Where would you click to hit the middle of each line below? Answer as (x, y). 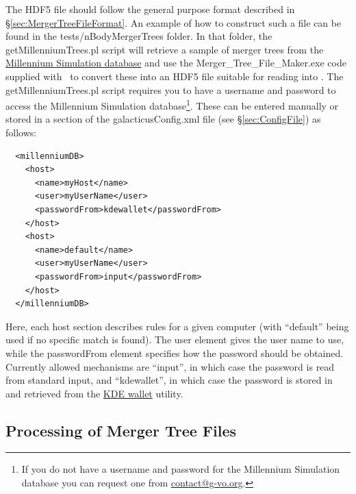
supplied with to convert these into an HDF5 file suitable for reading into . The (175, 76)
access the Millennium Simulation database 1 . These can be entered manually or (172, 104)
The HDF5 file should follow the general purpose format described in (150, 9)
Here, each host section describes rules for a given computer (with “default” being (177, 326)
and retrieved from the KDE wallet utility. (94, 393)
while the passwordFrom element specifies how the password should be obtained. (175, 353)
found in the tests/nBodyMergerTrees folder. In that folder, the (139, 36)
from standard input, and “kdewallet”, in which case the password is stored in (169, 380)
